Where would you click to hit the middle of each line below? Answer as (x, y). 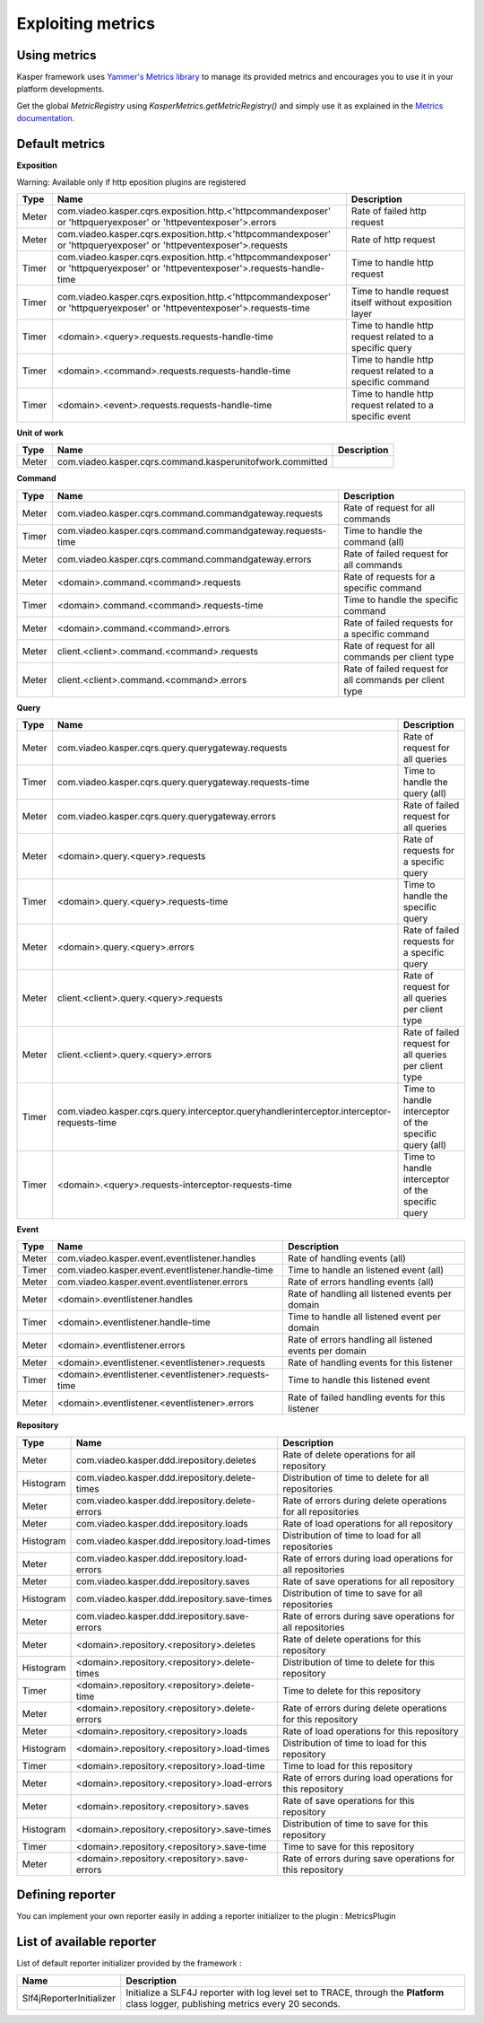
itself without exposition (402, 302)
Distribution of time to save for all (353, 1593)
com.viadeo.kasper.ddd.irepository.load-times (173, 1541)
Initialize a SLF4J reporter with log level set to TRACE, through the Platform (285, 1992)
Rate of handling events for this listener (371, 1362)
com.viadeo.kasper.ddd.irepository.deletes (166, 1460)
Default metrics (61, 144)
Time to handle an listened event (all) (366, 1270)
